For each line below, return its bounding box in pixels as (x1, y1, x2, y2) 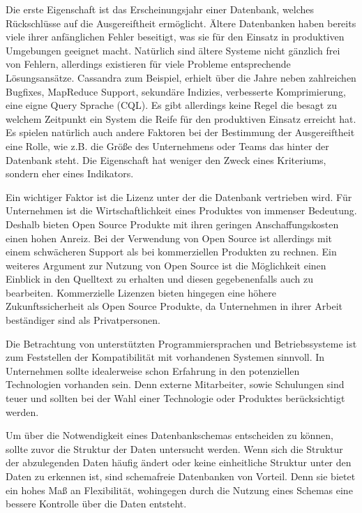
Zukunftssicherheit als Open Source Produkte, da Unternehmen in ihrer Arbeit (6, 299, 342, 313)
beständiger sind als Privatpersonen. (6, 313, 160, 327)
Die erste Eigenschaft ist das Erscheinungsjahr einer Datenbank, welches (6, 2, 315, 16)
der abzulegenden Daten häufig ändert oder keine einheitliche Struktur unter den (6, 455, 352, 470)
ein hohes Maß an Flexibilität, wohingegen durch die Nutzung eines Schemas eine (6, 482, 353, 497)
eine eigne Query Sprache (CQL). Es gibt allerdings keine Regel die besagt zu (6, 98, 337, 112)
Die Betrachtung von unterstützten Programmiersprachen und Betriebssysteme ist (6, 336, 357, 350)
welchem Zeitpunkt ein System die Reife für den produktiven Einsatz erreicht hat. (6, 111, 356, 126)
